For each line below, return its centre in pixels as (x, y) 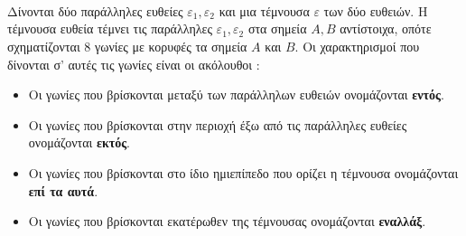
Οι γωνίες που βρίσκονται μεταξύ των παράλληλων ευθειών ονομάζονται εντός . (236, 94)
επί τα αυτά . (63, 190)
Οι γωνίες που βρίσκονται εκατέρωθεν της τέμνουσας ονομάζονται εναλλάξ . (227, 221)
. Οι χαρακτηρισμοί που (357, 46)
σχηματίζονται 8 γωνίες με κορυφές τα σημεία (127, 46)
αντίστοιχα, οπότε (386, 28)
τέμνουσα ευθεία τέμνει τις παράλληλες (110, 28)
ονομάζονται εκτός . (79, 142)
